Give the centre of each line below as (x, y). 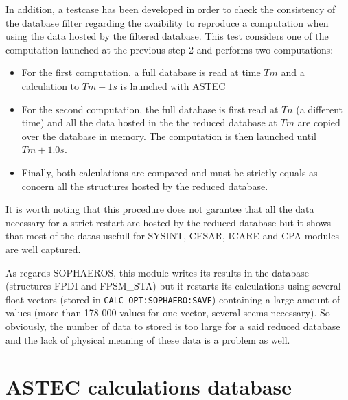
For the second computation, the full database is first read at (150, 109)
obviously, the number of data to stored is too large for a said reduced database (173, 326)
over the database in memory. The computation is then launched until (169, 136)
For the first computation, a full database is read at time (141, 72)
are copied (319, 122)
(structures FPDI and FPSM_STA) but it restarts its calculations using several (173, 286)
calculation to (50, 85)
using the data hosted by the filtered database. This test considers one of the (167, 36)
